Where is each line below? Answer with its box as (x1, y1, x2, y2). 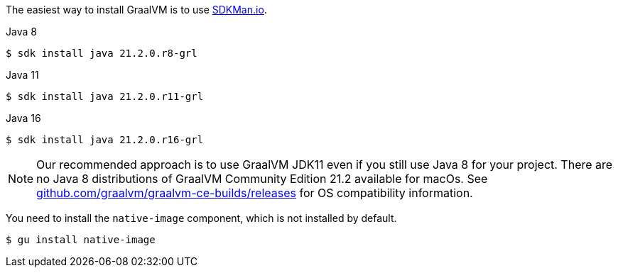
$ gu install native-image (6, 234, 156, 245)
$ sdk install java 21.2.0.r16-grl (6, 134, 204, 145)
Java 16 (6, 112, 41, 124)
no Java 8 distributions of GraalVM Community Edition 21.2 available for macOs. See (36, 172, 488, 186)
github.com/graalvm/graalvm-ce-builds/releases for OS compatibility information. (36, 186, 473, 200)
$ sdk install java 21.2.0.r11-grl (6, 91, 204, 102)
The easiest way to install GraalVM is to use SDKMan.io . (6, 4, 267, 16)
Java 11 (6, 69, 39, 81)
